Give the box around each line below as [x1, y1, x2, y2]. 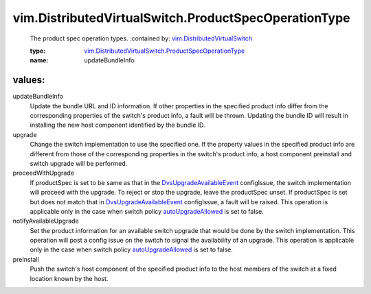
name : [30, 56, 49, 64]
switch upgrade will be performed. [30, 159, 128, 167]
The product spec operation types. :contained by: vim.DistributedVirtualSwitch [30, 34, 253, 42]
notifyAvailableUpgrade [12, 217, 79, 225]
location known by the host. [30, 274, 109, 282]
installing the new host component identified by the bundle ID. [30, 121, 205, 130]
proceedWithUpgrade [12, 169, 75, 177]
